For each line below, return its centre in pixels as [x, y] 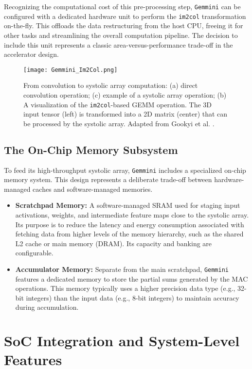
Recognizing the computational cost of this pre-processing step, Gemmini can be [122, 6]
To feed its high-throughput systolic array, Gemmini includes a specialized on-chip [125, 170]
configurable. [34, 253]
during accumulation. [47, 307]
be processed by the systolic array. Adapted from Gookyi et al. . [119, 123]
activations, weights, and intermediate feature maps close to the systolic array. [132, 215]
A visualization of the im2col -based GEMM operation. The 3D [118, 104]
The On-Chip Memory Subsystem [91, 149]
